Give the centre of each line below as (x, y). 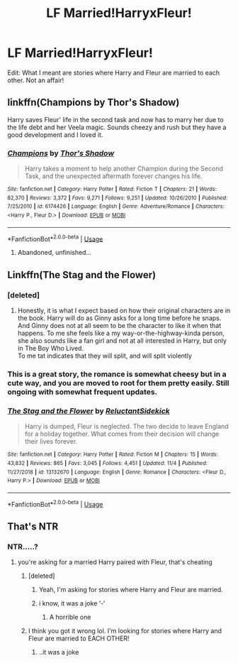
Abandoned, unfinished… (55, 253)
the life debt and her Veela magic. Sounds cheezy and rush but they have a (117, 127)
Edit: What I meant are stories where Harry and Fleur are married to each (114, 72)
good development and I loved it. (55, 135)
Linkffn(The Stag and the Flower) (82, 275)
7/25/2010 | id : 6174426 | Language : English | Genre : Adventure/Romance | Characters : (116, 207)
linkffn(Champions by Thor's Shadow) (93, 103)
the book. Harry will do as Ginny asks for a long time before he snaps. (119, 318)
